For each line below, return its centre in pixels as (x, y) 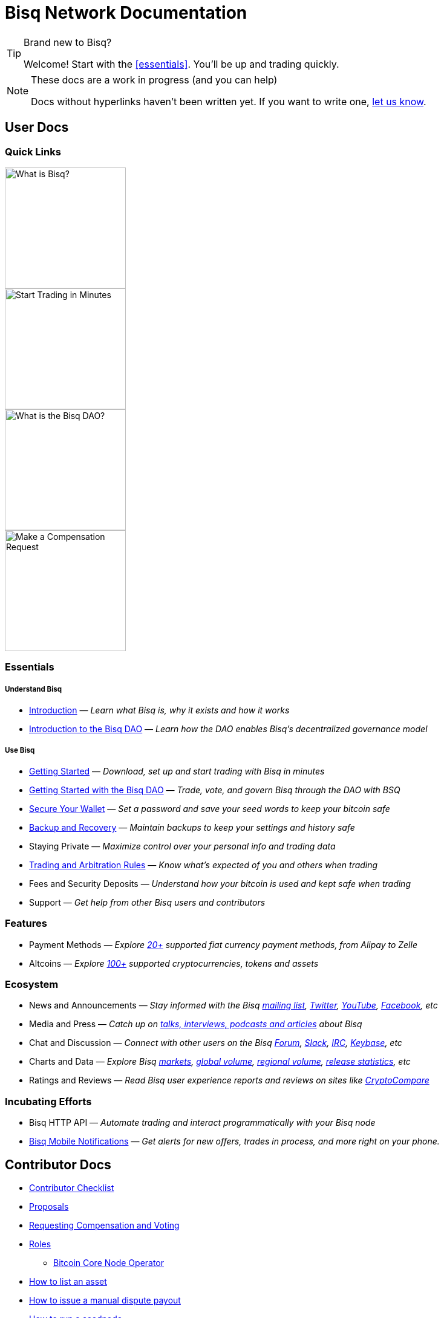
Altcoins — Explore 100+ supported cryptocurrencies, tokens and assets (174, 963)
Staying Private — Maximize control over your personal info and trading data (182, 846)
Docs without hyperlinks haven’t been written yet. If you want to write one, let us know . (229, 101)
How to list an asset (68, 1281)
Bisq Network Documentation (126, 13)
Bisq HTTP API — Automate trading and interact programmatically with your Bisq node (202, 1123)
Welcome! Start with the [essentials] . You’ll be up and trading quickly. (181, 64)
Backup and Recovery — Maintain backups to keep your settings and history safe (192, 827)
